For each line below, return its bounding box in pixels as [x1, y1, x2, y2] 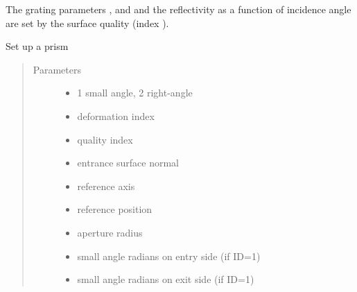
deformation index [77, 108, 155, 123]
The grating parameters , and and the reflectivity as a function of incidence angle [6, 2, 351, 16]
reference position [77, 202, 153, 216]
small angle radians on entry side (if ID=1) [77, 248, 261, 263]
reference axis [77, 178, 135, 193]
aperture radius [77, 225, 143, 239]
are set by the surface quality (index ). [6, 15, 169, 30]
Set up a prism [6, 39, 69, 53]
